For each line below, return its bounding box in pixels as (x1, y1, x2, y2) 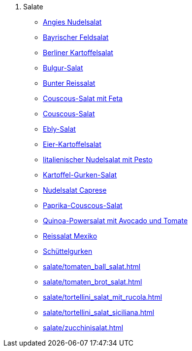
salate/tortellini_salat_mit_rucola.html (43, 293, 162, 301)
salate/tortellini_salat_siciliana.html (43, 308, 155, 316)
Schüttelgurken (43, 247, 93, 255)
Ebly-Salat (43, 125, 76, 133)
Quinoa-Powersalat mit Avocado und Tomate (43, 216, 188, 225)
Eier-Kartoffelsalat (43, 140, 101, 148)
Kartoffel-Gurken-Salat (43, 171, 117, 179)
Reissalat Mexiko (43, 232, 97, 240)
